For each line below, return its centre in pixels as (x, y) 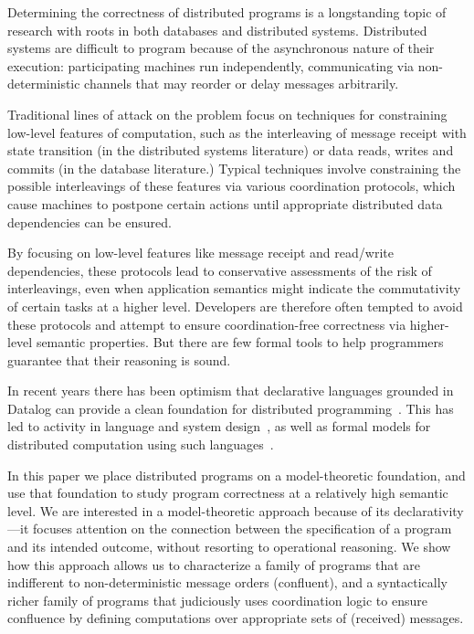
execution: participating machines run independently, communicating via (211, 65)
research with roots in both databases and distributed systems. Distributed (217, 30)
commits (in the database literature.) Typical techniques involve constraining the (234, 168)
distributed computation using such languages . (141, 444)
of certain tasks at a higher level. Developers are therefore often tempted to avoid (235, 306)
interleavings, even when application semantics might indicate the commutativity (234, 288)
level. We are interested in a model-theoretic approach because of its (199, 510)
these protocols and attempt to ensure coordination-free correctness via (207, 324)
